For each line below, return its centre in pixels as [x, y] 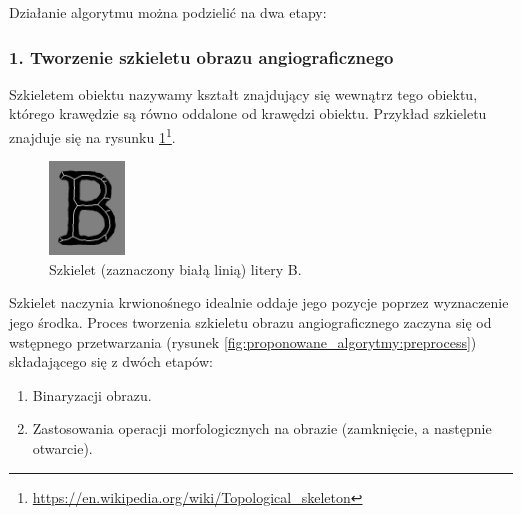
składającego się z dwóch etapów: [111, 361]
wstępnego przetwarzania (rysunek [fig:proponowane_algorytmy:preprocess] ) [243, 341]
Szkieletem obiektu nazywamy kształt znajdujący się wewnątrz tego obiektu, [243, 93]
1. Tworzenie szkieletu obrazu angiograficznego [201, 56]
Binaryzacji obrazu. [92, 394]
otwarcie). [62, 448]
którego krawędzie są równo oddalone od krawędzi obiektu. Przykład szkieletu [248, 113]
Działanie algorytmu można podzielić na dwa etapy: [168, 12]
